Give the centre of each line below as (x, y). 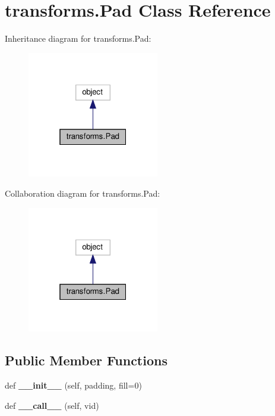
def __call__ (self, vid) (52, 405)
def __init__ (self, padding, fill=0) (73, 385)
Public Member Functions (86, 360)
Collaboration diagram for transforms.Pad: (83, 193)
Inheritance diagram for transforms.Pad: (78, 38)
